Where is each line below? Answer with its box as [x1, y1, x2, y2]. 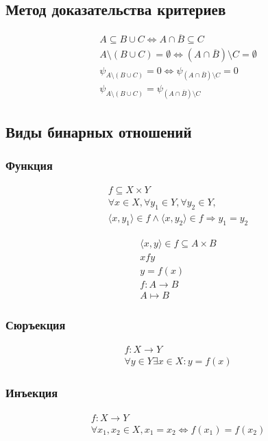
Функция [5, 156, 53, 173]
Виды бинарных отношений [5, 121, 192, 142]
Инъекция [5, 384, 58, 401]
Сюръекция [5, 316, 66, 333]
